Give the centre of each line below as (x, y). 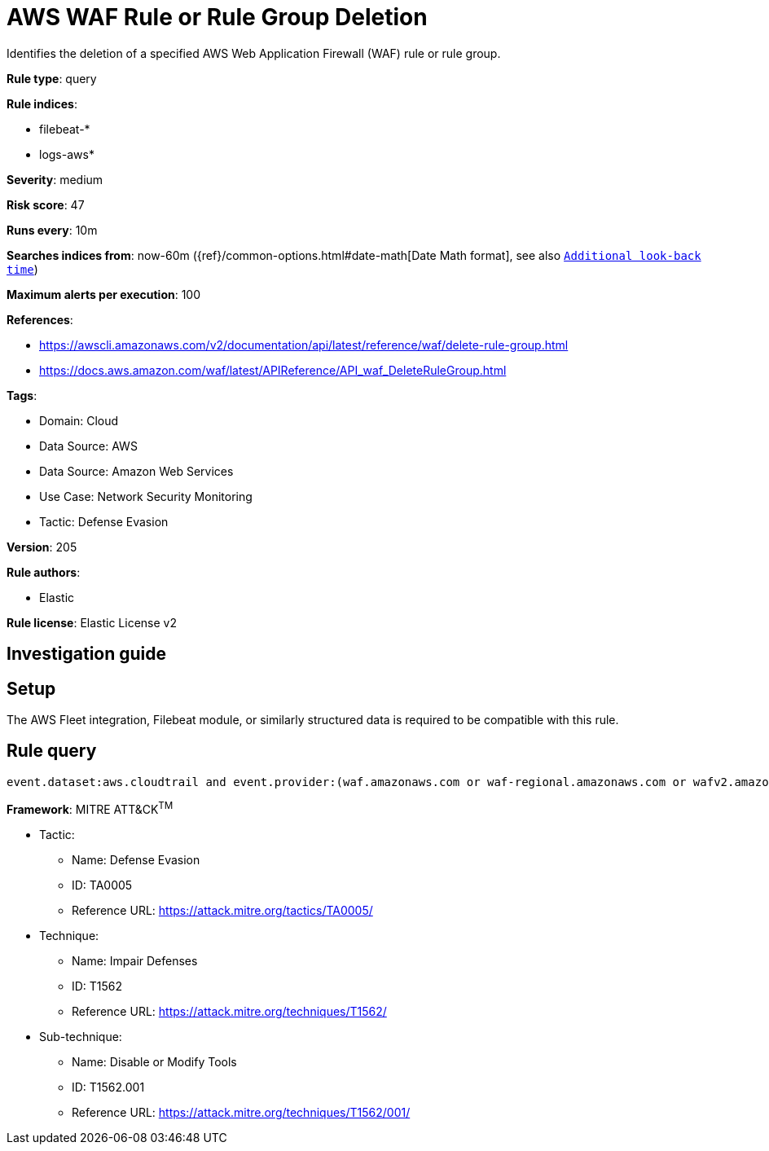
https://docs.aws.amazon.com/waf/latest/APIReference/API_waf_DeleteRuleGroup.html (273, 370)
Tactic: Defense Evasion (104, 521)
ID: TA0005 (102, 885)
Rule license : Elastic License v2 (92, 622)
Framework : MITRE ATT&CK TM (90, 808)
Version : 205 (42, 547)
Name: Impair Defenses (135, 960)
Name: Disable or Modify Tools (154, 1061)
